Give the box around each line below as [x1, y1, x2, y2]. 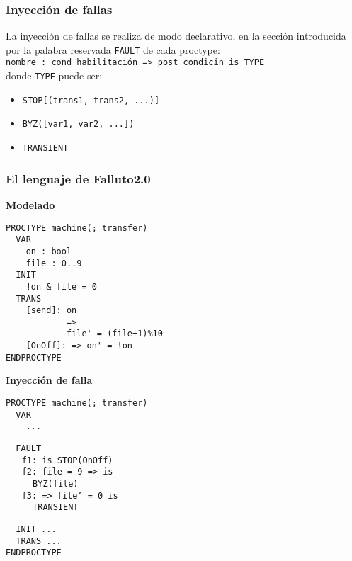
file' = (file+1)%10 [66, 329, 163, 339]
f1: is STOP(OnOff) [21, 455, 113, 465]
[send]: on [25, 305, 77, 316]
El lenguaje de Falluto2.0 [6, 169, 151, 187]
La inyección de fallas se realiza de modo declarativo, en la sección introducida [6, 28, 346, 43]
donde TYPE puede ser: [6, 68, 103, 83]
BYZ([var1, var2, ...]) [22, 119, 135, 130]
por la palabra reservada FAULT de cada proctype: [6, 42, 220, 57]
